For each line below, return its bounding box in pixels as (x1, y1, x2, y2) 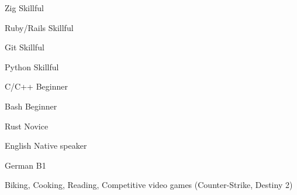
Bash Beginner (5, 100, 57, 112)
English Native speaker (5, 139, 87, 152)
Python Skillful (5, 60, 59, 73)
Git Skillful (5, 41, 44, 53)
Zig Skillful (5, 2, 44, 13)
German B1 (5, 159, 46, 171)
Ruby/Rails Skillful (5, 21, 74, 33)
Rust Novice (5, 119, 49, 132)
